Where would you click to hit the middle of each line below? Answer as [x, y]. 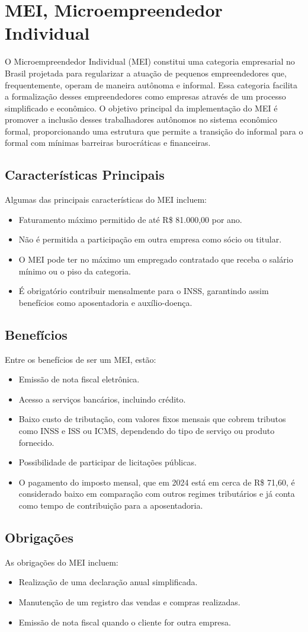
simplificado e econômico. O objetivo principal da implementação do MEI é [141, 108]
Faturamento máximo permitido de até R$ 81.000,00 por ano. [130, 219]
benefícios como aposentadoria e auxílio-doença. [105, 302]
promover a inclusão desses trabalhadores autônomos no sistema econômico [141, 119]
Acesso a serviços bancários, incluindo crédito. [102, 399]
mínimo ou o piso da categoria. [75, 271]
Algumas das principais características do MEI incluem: [106, 200]
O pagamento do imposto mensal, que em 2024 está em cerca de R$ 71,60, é [157, 482]
